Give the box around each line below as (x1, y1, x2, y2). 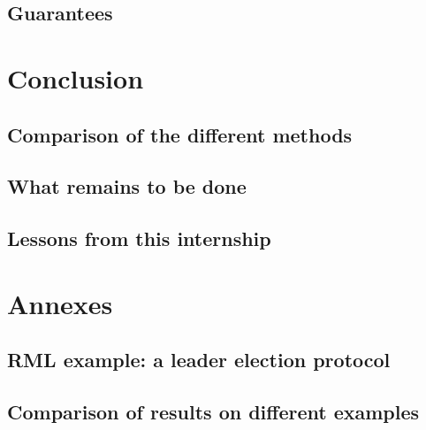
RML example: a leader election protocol (7, 346, 391, 373)
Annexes (7, 285, 113, 321)
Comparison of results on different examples (7, 398, 420, 426)
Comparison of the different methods (7, 120, 353, 148)
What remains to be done (7, 173, 247, 200)
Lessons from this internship (7, 225, 271, 252)
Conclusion (7, 59, 144, 96)
